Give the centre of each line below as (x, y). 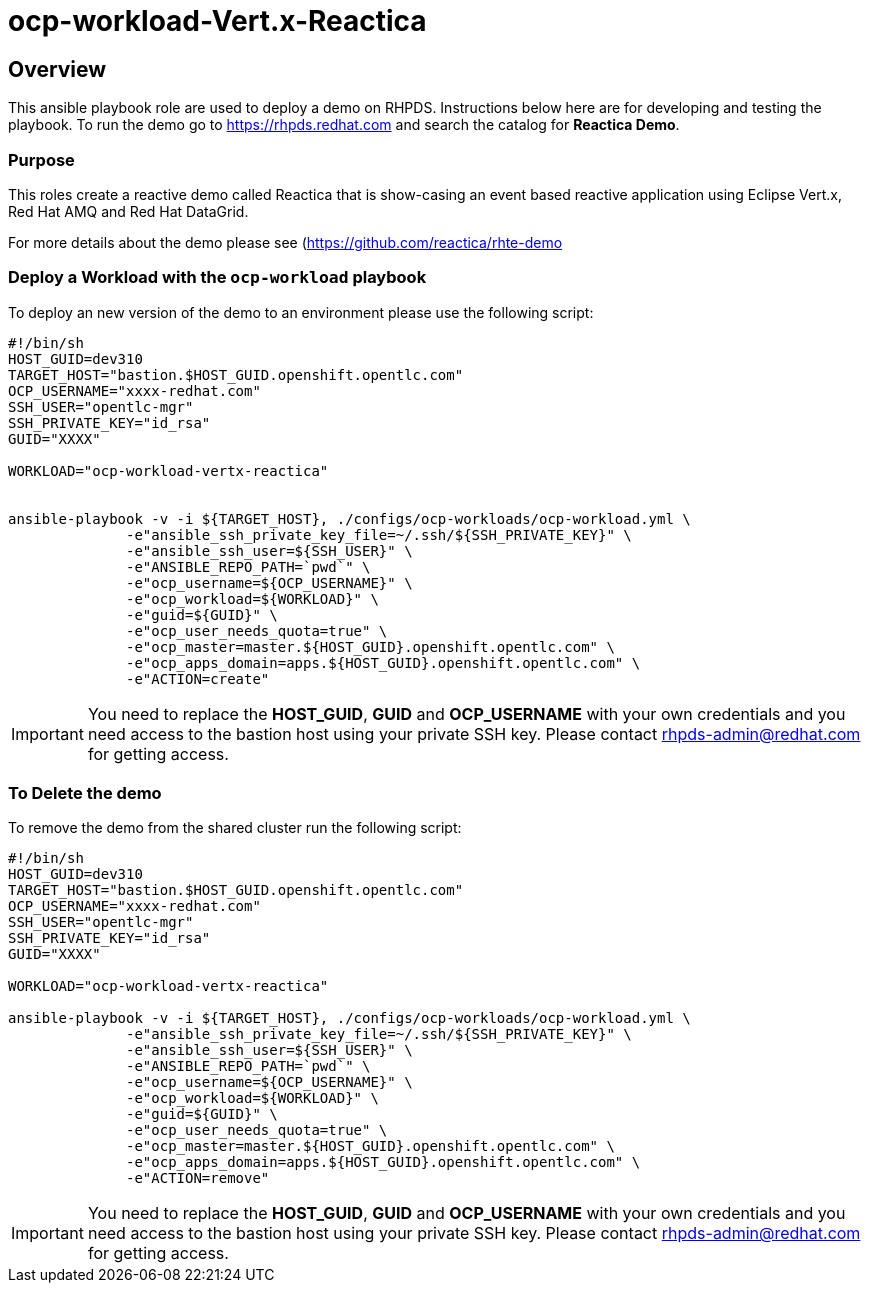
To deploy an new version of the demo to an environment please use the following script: (301, 312)
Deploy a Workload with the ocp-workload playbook (217, 277)
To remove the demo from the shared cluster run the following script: (235, 828)
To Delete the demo (85, 793)
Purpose (41, 159)
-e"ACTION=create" (198, 678)
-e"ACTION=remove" (198, 1178)
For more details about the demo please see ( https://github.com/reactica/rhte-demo (285, 242)
